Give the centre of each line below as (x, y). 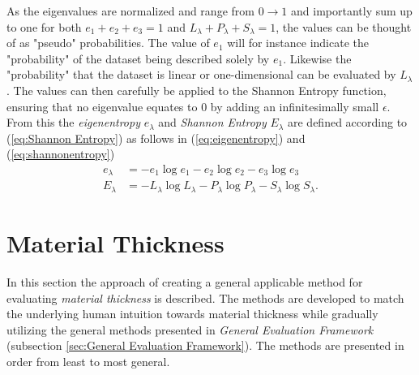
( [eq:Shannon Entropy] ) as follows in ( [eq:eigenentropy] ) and (156, 138)
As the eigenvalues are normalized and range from (130, 11)
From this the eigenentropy (73, 122)
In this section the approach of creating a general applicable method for (185, 282)
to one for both (44, 26)
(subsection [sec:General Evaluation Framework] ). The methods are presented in (205, 345)
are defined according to (348, 122)
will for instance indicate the (298, 43)
